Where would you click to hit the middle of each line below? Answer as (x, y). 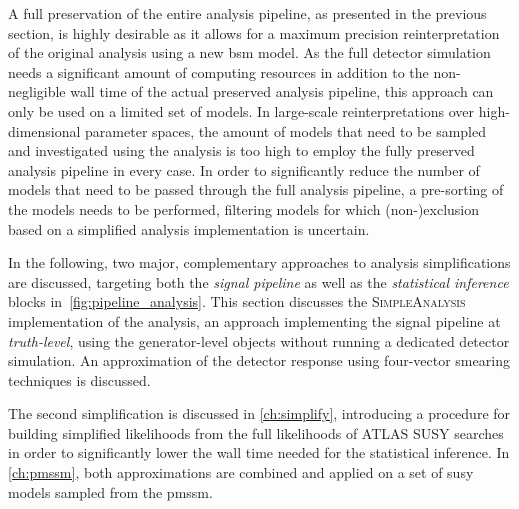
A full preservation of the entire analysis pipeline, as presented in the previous (247, 13)
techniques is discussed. (79, 379)
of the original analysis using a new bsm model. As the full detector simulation (249, 52)
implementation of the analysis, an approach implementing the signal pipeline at (254, 320)
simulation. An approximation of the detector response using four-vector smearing (259, 360)
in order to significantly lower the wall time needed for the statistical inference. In (259, 452)
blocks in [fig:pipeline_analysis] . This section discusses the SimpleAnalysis (237, 301)
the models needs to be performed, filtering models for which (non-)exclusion (244, 208)
